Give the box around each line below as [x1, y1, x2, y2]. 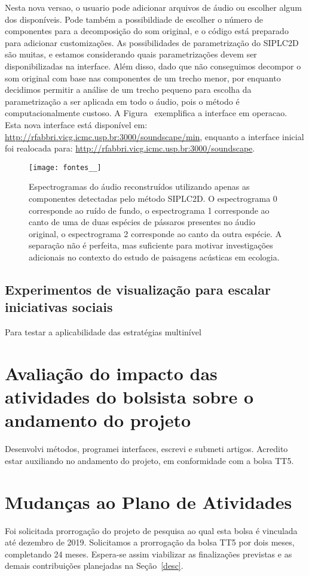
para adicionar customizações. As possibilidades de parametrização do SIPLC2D [5, 36, 299, 48]
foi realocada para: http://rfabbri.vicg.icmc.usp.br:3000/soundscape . [5, 142, 255, 154]
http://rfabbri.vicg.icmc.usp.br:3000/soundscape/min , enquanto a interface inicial [5, 130, 304, 143]
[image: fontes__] [29, 163, 102, 172]
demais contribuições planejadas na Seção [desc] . [5, 559, 183, 572]
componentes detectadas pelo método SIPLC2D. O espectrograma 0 [29, 192, 277, 204]
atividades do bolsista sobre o [5, 384, 253, 409]
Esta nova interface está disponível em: [5, 118, 148, 131]
